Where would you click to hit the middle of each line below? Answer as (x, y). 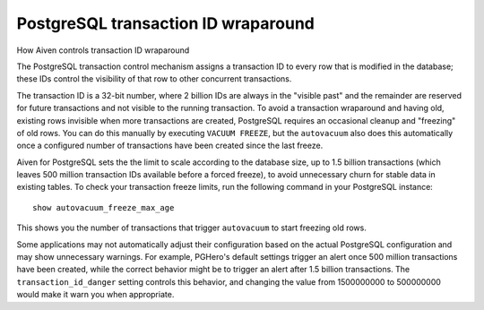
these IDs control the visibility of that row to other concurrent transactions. (154, 79)
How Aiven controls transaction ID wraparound (103, 50)
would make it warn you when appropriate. (95, 295)
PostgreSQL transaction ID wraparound (166, 23)
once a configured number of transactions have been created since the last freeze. (170, 146)
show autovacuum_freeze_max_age (104, 207)
